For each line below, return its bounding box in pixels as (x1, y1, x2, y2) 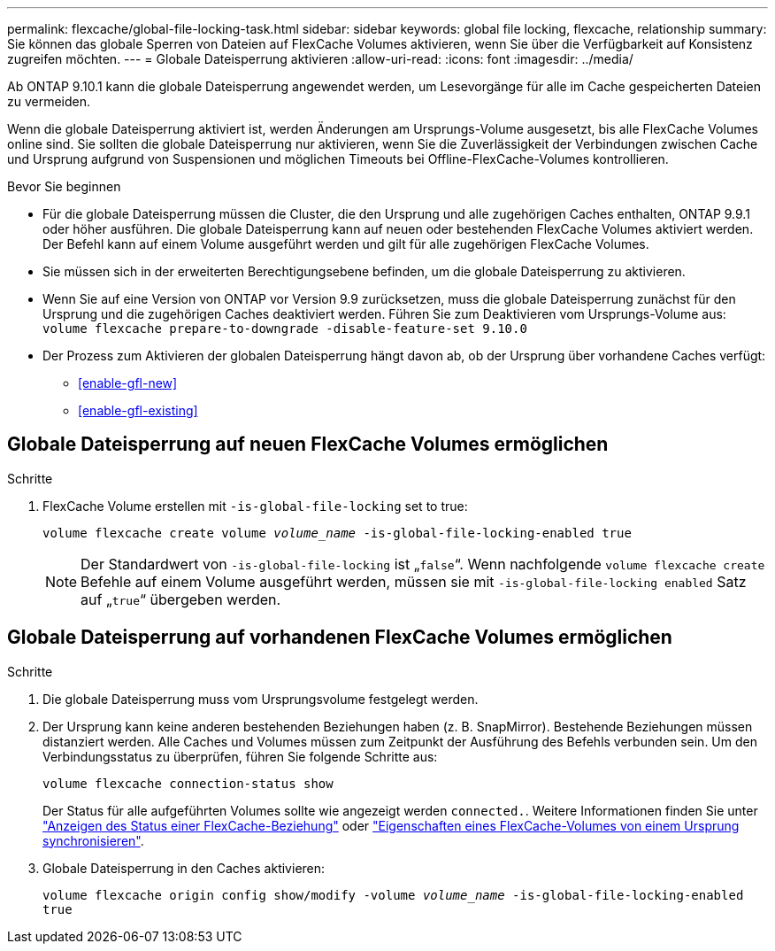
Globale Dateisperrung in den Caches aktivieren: (42, 860, 326, 876)
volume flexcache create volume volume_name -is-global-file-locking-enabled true (42, 525, 632, 540)
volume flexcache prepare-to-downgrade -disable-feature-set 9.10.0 (42, 321, 527, 336)
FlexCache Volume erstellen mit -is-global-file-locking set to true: (42, 498, 468, 514)
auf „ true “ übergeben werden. (81, 590, 281, 608)
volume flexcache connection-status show (42, 776, 334, 791)
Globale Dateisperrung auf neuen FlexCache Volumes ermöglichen (7, 433, 609, 456)
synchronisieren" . (42, 832, 144, 848)
